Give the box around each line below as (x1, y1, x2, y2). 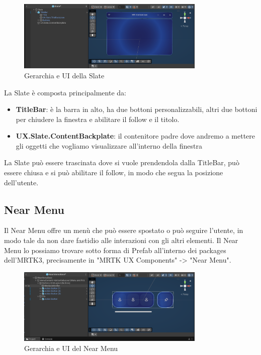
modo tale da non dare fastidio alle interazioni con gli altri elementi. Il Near (4, 235, 238, 246)
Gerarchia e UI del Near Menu (24, 342, 118, 353)
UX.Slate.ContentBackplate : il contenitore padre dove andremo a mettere (16, 131, 255, 141)
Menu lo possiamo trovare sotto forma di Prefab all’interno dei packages (4, 245, 226, 255)
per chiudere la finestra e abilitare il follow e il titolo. (16, 113, 180, 124)
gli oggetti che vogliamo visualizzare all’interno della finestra (16, 140, 202, 151)
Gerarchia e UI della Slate (24, 70, 105, 80)
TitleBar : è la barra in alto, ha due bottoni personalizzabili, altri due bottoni (16, 104, 257, 114)
